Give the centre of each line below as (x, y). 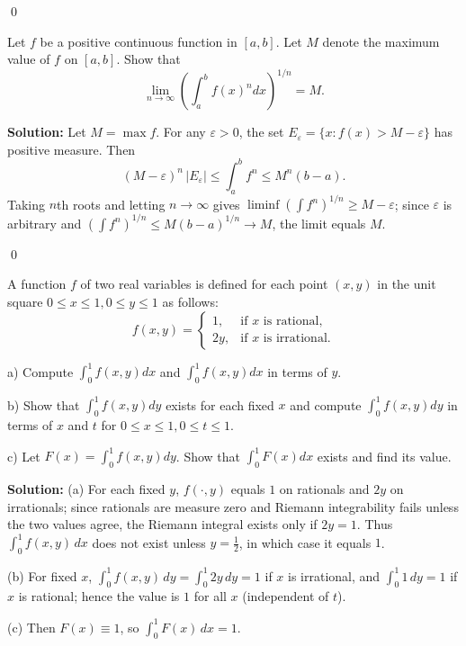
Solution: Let (47, 132)
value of (29, 59)
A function (37, 284)
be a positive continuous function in (139, 41)
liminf (264, 206)
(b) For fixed (42, 575)
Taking (27, 204)
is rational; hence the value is (99, 596)
